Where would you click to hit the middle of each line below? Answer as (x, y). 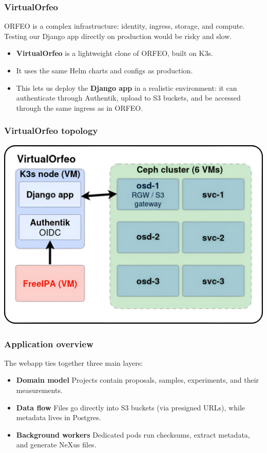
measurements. (39, 390)
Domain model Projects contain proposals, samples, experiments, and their (138, 380)
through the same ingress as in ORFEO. (80, 107)
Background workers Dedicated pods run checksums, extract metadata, (133, 434)
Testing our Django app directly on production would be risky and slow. (118, 36)
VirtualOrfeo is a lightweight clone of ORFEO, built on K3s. (115, 53)
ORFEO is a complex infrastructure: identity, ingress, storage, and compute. (125, 26)
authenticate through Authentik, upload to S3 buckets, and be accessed (128, 98)
